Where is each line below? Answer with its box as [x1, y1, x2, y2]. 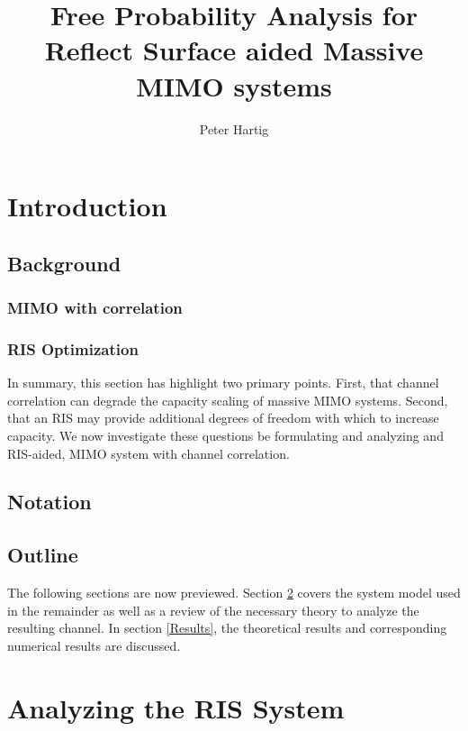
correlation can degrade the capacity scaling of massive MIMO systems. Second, [7, 390, 448, 409]
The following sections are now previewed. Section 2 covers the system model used [7, 583, 461, 602]
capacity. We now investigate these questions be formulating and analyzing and [7, 425, 444, 444]
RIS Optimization [7, 337, 139, 360]
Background [7, 249, 121, 277]
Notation [7, 488, 92, 516]
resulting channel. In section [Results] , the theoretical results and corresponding [7, 618, 447, 637]
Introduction [7, 187, 167, 224]
